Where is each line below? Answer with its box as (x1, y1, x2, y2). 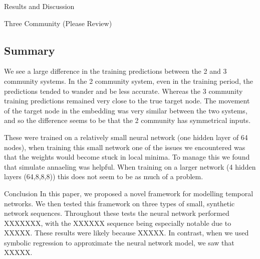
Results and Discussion (4, 1, 75, 11)
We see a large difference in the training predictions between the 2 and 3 (4, 66, 227, 76)
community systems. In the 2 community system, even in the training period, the (4, 75, 253, 86)
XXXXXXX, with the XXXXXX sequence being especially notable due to (4, 217, 231, 228)
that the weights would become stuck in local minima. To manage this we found (4, 152, 250, 162)
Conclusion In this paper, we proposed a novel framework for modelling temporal (4, 188, 253, 198)
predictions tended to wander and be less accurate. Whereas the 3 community (4, 85, 243, 96)
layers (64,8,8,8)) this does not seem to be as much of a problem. (4, 171, 203, 182)
